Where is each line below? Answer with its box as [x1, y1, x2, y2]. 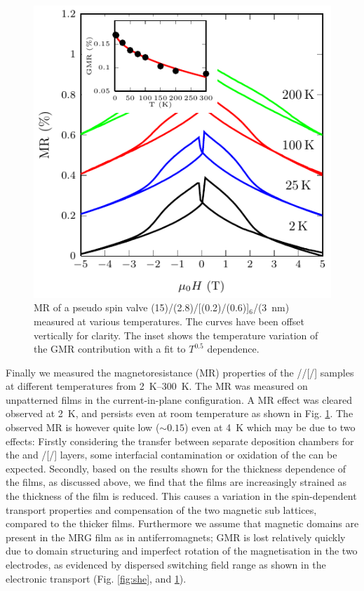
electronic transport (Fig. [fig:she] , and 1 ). [6, 571, 187, 585]
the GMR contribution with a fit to [34, 341, 186, 356]
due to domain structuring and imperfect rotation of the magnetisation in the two [6, 543, 358, 558]
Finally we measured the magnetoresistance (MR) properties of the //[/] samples [6, 365, 354, 379]
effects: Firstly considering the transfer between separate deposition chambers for [6, 433, 354, 448]
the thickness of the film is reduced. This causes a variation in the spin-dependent [6, 489, 357, 503]
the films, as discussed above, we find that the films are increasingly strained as [6, 475, 347, 489]
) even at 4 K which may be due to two [184, 420, 356, 435]
